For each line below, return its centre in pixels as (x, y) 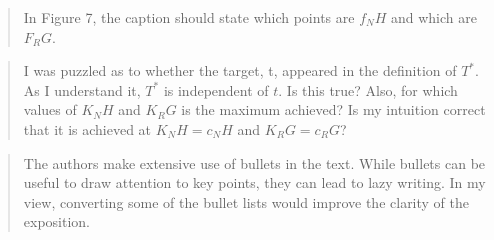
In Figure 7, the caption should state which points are (189, 17)
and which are (433, 17)
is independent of (216, 89)
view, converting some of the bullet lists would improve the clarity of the (246, 201)
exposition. (57, 221)
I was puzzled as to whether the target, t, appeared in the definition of (240, 70)
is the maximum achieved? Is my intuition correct (333, 109)
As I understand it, (82, 89)
